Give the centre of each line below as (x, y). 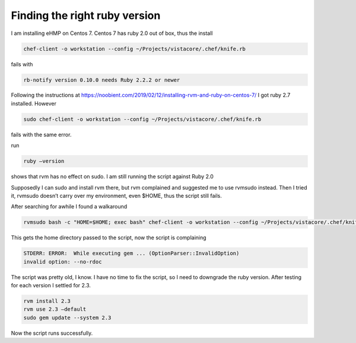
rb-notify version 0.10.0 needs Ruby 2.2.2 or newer (102, 80)
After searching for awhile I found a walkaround (69, 207)
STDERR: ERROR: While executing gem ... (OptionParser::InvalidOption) (131, 254)
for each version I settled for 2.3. (51, 286)
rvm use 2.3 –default (55, 309)
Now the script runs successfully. (52, 333)
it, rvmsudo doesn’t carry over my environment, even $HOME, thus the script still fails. (116, 195)
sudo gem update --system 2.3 (67, 318)
